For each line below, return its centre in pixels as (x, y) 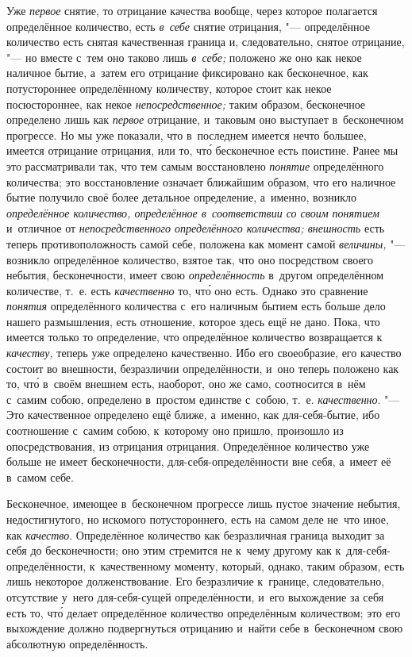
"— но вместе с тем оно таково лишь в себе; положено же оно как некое (184, 57)
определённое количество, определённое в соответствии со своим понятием (193, 212)
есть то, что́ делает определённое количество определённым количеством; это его (204, 612)
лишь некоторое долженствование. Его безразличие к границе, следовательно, (196, 581)
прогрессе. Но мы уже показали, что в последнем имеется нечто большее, (187, 134)
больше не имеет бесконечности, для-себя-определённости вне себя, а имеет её (199, 461)
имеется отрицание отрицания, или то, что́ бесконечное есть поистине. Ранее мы (202, 150)
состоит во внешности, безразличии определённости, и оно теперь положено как (203, 368)
